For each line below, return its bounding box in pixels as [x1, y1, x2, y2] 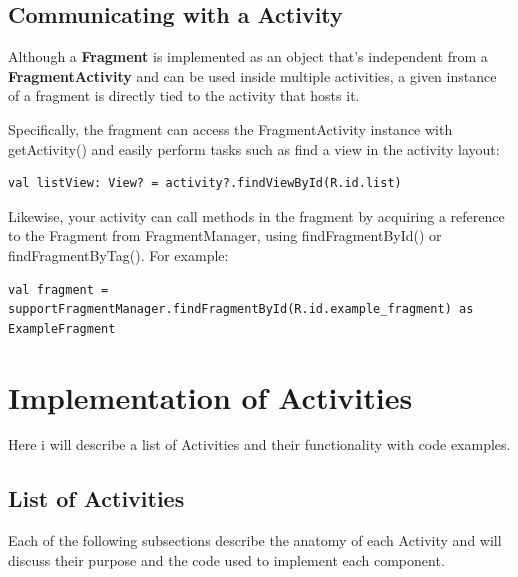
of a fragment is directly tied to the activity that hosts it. [8, 85, 360, 106]
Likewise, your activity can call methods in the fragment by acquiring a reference [8, 205, 505, 226]
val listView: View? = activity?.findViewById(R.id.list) [8, 176, 402, 191]
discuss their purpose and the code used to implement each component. [8, 549, 445, 570]
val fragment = [8, 282, 109, 297]
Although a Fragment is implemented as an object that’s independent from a [8, 46, 488, 67]
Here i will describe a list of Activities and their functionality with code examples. [8, 434, 511, 455]
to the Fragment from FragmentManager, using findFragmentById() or [8, 225, 442, 246]
